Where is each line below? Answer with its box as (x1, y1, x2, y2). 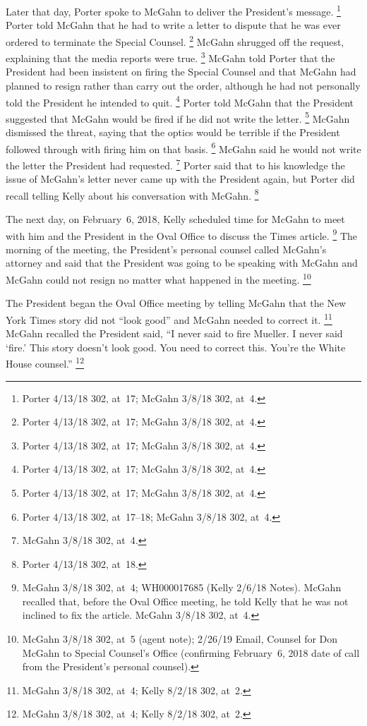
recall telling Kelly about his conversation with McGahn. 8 (6, 186, 259, 202)
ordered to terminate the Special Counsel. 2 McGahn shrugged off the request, (6, 32, 344, 49)
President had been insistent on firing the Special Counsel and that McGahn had (6, 64, 356, 79)
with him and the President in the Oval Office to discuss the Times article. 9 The (6, 226, 358, 243)
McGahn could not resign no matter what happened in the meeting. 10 (6, 270, 311, 286)
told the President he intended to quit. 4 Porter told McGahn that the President (6, 92, 354, 109)
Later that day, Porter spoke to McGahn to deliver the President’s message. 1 (6, 2, 341, 18)
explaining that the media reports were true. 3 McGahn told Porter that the (6, 49, 335, 65)
